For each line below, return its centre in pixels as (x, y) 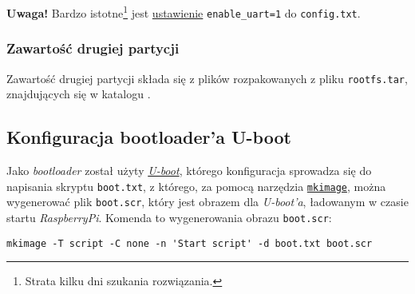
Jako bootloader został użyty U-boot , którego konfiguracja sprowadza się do (189, 170)
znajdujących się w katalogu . (79, 94)
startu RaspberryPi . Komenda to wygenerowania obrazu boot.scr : (169, 217)
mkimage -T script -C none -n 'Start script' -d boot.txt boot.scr (190, 243)
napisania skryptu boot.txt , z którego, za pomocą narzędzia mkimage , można (196, 186)
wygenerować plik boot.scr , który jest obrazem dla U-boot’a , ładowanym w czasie (207, 202)
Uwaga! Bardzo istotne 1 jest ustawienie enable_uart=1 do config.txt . (184, 12)
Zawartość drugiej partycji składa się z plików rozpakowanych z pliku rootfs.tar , (207, 78)
